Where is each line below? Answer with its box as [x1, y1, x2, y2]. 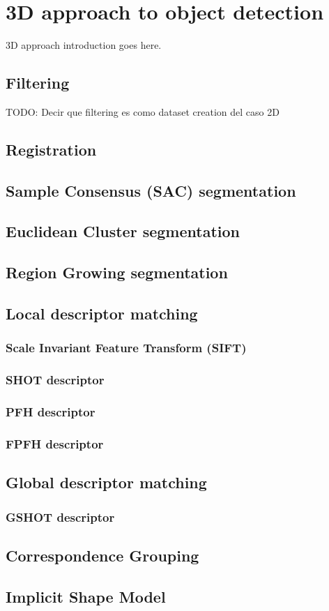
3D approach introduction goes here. [6, 38, 162, 52]
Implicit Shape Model [6, 585, 166, 607]
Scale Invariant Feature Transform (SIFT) [6, 339, 247, 356]
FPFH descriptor [6, 435, 104, 452]
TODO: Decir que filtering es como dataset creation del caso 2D [6, 104, 280, 119]
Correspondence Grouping [6, 544, 199, 566]
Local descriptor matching [6, 303, 198, 324]
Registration [6, 138, 97, 160]
